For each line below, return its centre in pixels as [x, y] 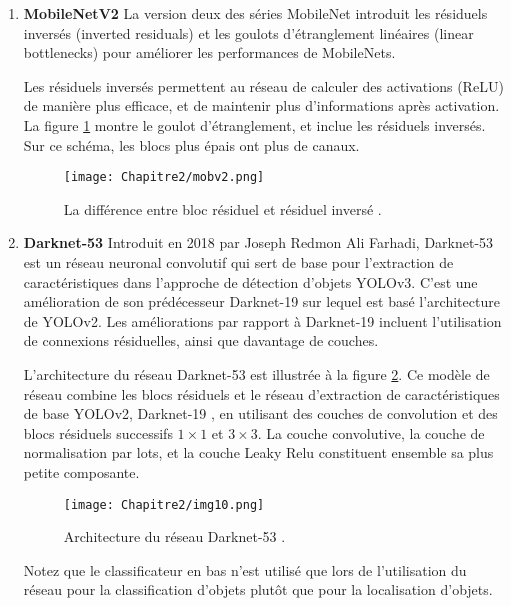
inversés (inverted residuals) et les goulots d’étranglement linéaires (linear [248, 32]
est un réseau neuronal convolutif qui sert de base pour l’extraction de [238, 262]
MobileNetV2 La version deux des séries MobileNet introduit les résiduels [255, 13]
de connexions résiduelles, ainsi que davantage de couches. [201, 340]
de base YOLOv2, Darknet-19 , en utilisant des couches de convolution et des [260, 413]
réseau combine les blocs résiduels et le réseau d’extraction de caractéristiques [261, 393]
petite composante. [81, 471]
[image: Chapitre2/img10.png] [164, 504]
